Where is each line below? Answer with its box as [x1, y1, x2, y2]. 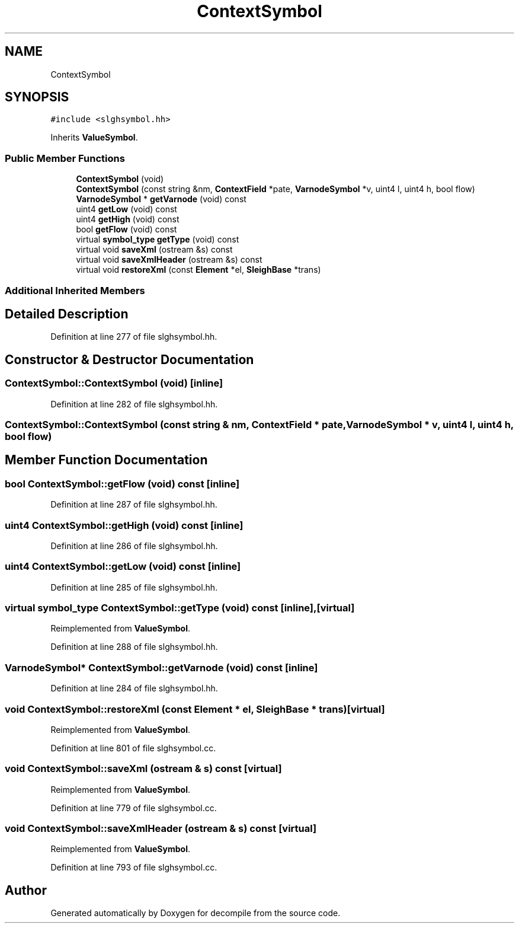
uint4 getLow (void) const [76, 204, 177, 215]
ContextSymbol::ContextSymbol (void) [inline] [5, 377, 223, 390]
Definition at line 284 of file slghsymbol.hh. [50, 683, 218, 694]
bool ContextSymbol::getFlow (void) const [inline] [5, 477, 240, 490]
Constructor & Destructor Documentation [5, 352, 254, 367]
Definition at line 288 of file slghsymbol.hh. [50, 642, 218, 652]
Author [5, 882, 47, 898]
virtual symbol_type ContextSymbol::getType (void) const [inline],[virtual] [5, 602, 355, 614]
